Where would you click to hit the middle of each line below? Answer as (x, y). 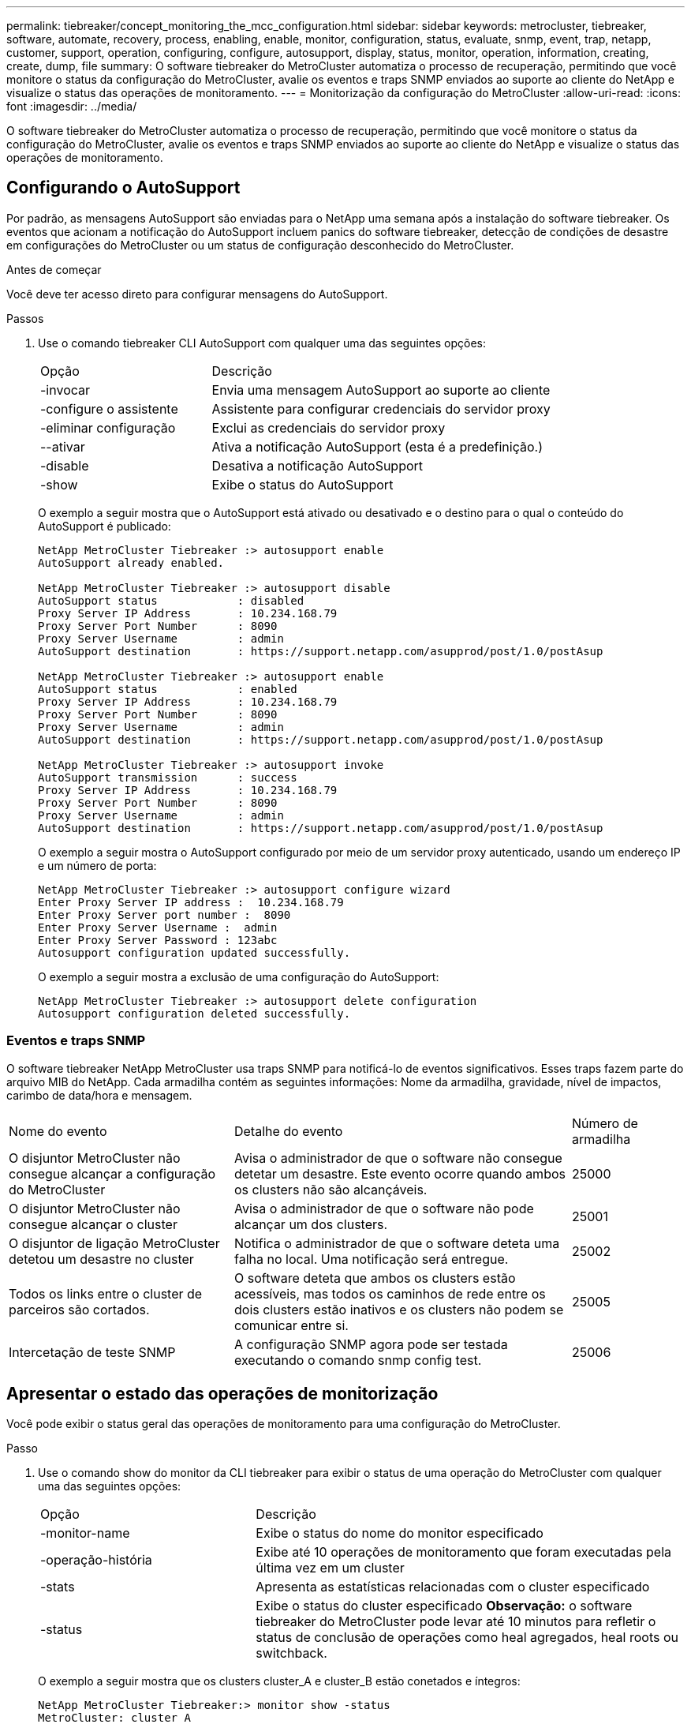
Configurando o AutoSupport (123, 188)
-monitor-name (85, 1533)
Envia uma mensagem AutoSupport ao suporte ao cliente (381, 390)
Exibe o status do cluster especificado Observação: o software (444, 1606)
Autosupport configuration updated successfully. (194, 952)
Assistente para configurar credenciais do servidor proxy (381, 409)
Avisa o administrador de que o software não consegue (398, 1158)
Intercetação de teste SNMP (92, 1352)
